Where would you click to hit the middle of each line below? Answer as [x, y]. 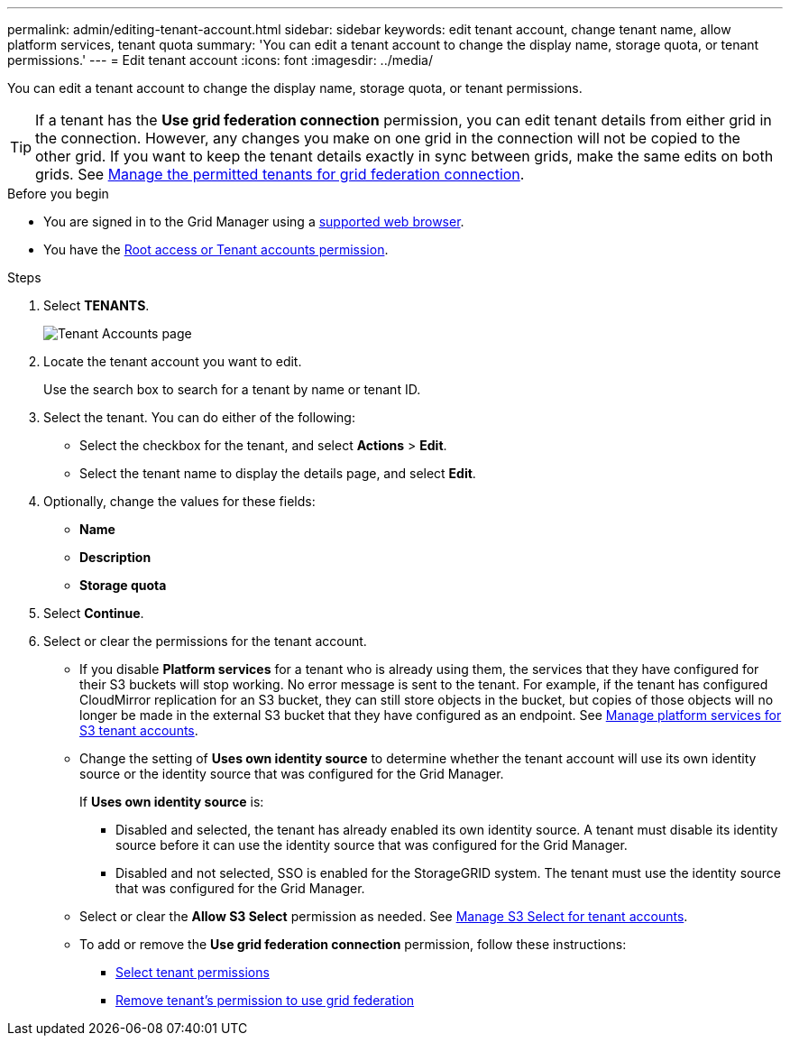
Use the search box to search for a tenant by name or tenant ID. [232, 389]
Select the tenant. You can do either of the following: [199, 417]
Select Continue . [94, 613]
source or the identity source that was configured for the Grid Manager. [292, 774]
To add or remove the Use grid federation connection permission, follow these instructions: [353, 944]
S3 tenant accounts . [139, 730]
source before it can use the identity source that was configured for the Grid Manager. [372, 845]
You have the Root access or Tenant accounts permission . [216, 249]
